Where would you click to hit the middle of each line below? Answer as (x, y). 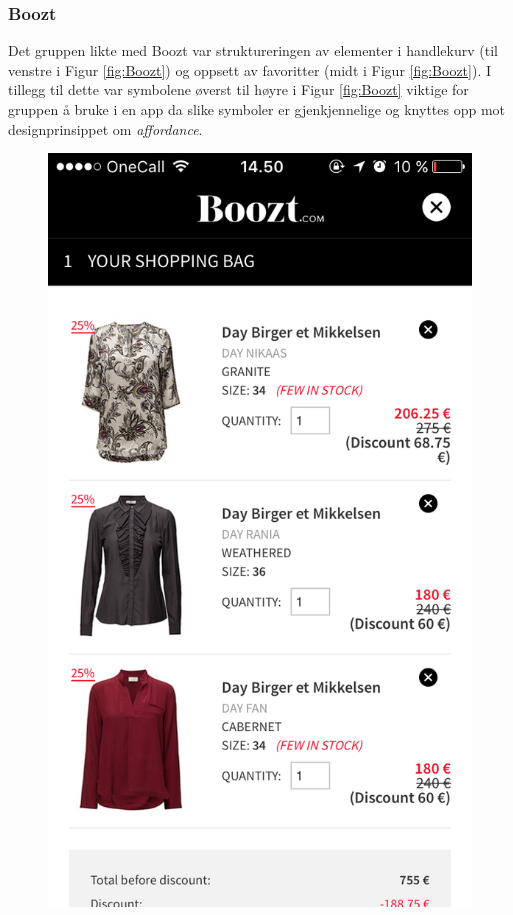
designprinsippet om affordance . (105, 128)
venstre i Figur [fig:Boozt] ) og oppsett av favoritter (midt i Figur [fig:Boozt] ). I (250, 69)
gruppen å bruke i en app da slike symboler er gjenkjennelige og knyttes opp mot (257, 109)
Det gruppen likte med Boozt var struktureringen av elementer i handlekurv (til (253, 50)
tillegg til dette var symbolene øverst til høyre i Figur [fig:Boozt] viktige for (238, 89)
